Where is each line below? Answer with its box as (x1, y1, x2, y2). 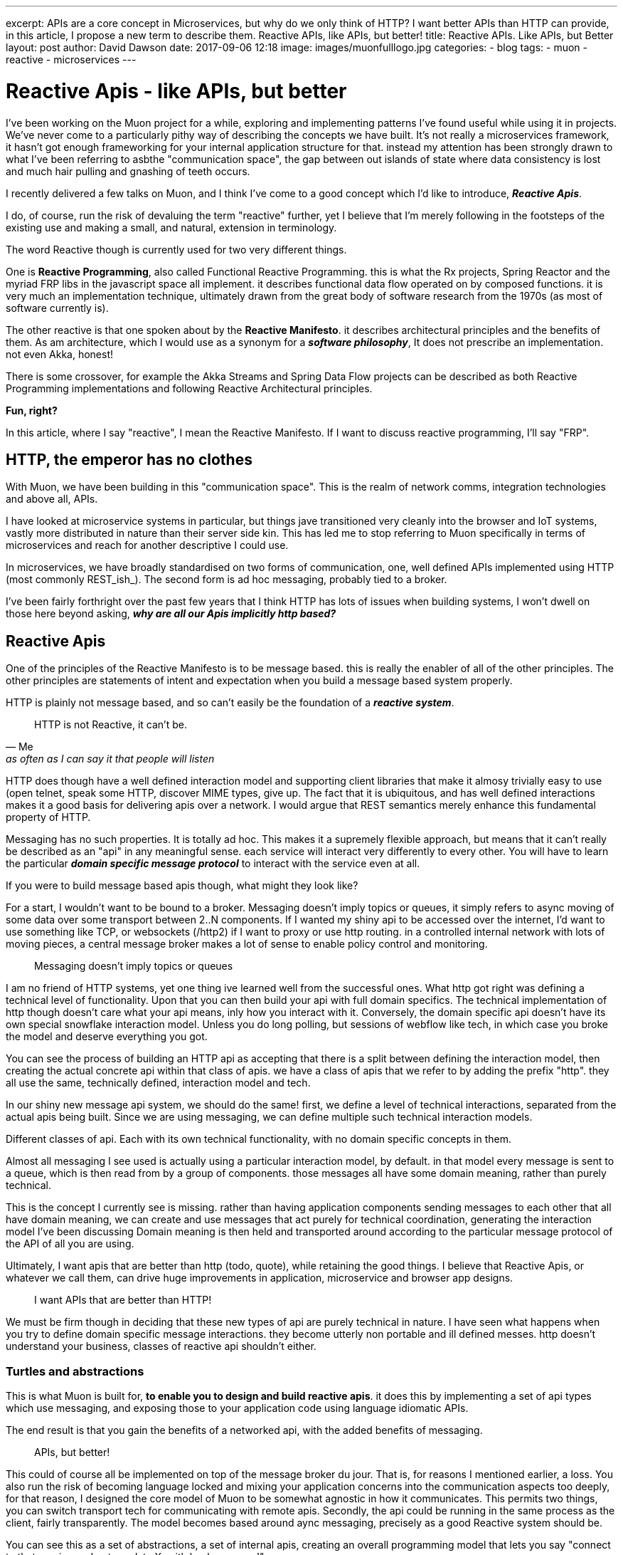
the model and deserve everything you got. (6, 1030, 208, 1043)
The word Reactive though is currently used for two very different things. (6, 243, 347, 256)
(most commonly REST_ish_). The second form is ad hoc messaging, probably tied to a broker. (6, 573, 447, 586)
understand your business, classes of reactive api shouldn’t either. (6, 1340, 316, 1353)
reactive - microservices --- (6, 53, 137, 66)
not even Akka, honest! (6, 347, 113, 360)
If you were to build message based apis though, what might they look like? (6, 879, 358, 892)
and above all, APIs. (6, 493, 98, 506)
